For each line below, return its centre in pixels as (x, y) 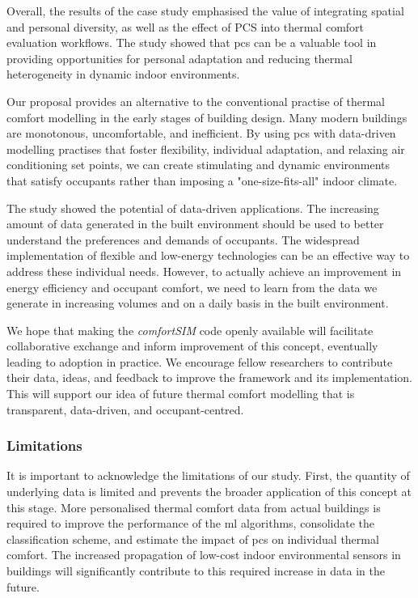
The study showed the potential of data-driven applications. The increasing (193, 208)
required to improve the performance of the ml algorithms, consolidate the (191, 523)
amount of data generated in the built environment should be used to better (195, 224)
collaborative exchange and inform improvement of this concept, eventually (192, 346)
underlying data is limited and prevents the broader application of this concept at (209, 492)
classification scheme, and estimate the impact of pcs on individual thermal (193, 539)
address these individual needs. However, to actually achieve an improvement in (204, 271)
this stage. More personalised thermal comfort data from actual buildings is (194, 507)
